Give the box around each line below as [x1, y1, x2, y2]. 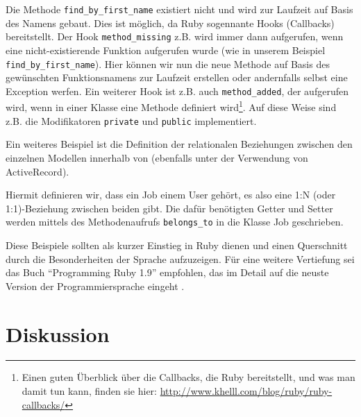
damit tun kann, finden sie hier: [22, 384, 158, 398]
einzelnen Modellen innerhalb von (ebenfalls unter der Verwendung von [6, 150, 308, 164]
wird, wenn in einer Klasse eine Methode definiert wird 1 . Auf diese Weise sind [6, 98, 337, 114]
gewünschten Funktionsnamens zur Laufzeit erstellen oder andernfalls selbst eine [6, 70, 348, 85]
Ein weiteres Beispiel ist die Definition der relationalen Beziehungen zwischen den [6, 137, 353, 151]
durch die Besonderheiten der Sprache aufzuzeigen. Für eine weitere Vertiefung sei [6, 251, 355, 266]
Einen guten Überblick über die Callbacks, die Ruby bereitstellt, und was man [22, 370, 355, 384]
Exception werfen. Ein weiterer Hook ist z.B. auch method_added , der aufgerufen [6, 83, 349, 98]
